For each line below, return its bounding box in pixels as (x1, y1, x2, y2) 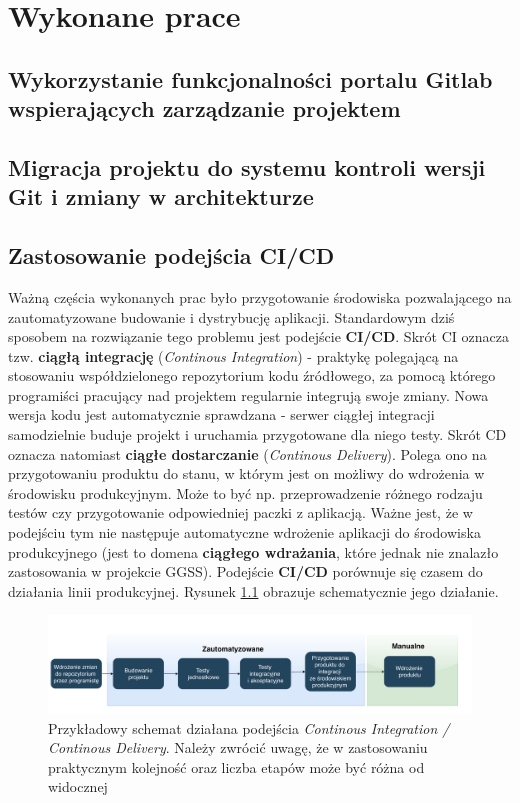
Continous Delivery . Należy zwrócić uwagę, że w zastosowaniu (48, 737, 428, 758)
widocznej (48, 776, 108, 797)
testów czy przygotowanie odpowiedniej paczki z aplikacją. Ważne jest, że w (8, 502, 473, 523)
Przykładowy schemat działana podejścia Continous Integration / (48, 717, 450, 738)
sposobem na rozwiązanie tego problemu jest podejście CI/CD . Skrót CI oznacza (8, 326, 509, 347)
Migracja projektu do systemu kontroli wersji (8, 151, 486, 182)
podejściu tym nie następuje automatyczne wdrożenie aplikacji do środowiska (8, 522, 481, 543)
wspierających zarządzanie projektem (8, 93, 401, 124)
